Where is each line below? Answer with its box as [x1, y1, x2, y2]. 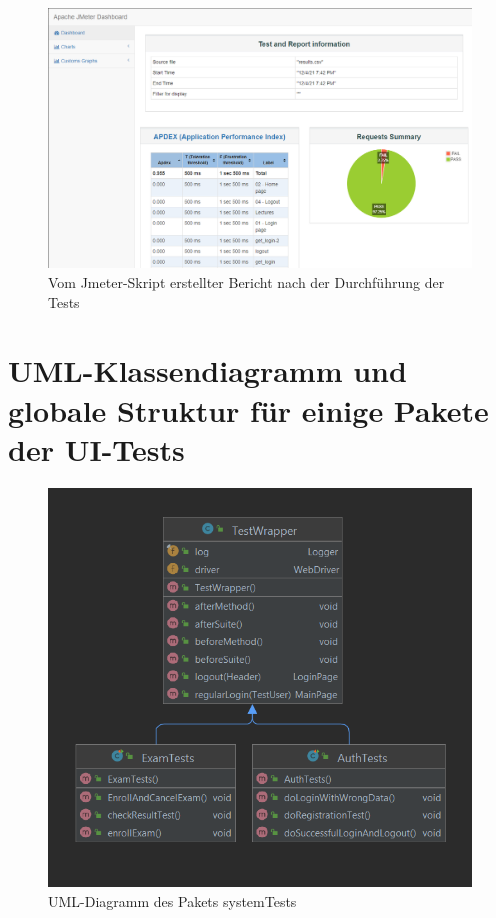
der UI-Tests [8, 428, 185, 469]
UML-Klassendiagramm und [8, 350, 407, 391]
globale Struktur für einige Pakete [8, 389, 489, 430]
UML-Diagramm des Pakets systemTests [48, 890, 297, 911]
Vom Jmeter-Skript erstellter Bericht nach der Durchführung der [48, 272, 445, 293]
